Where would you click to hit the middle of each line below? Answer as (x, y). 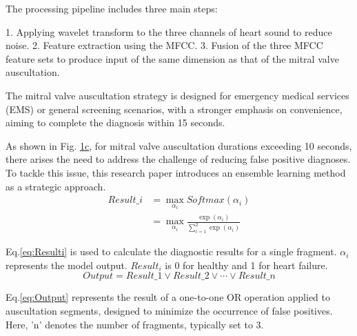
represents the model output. (67, 265)
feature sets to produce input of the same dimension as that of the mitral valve (172, 58)
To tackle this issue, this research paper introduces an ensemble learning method (176, 172)
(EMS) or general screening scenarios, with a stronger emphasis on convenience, (174, 109)
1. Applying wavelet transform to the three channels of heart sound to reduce (169, 31)
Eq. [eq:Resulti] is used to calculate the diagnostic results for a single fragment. (171, 251)
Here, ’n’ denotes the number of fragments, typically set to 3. (135, 324)
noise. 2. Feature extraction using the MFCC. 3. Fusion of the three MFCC (164, 45)
